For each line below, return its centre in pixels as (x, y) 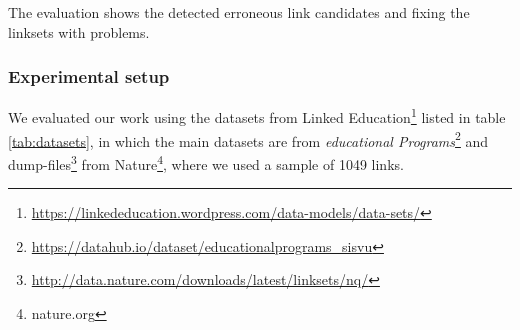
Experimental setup (89, 76)
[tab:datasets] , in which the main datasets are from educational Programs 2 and (248, 139)
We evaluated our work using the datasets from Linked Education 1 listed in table (257, 116)
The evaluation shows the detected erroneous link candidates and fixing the (239, 12)
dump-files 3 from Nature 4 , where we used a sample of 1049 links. (206, 162)
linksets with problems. (79, 31)
